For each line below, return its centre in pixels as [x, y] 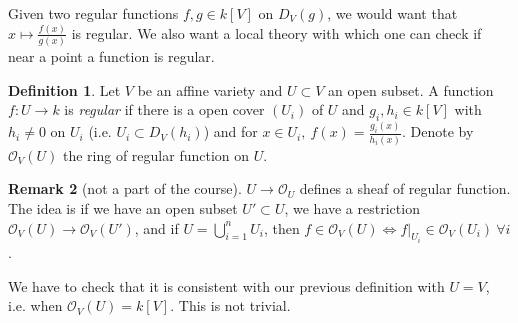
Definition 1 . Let [64, 89]
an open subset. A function [411, 89]
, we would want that [392, 13]
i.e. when [35, 305]
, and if [156, 227]
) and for [230, 131]
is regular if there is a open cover [164, 109]
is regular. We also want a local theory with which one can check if [276, 32]
